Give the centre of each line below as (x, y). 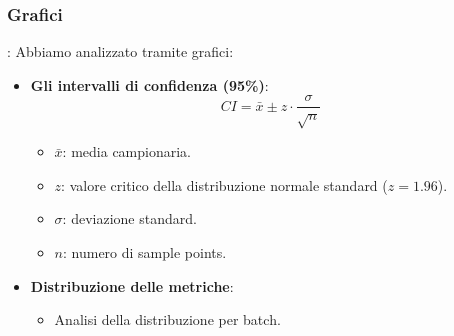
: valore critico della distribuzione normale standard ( (224, 184)
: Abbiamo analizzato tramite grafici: (120, 51)
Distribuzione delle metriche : (132, 285)
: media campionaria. (126, 151)
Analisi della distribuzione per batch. (167, 319)
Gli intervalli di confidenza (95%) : (149, 84)
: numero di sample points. (145, 252)
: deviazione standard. (129, 218)
